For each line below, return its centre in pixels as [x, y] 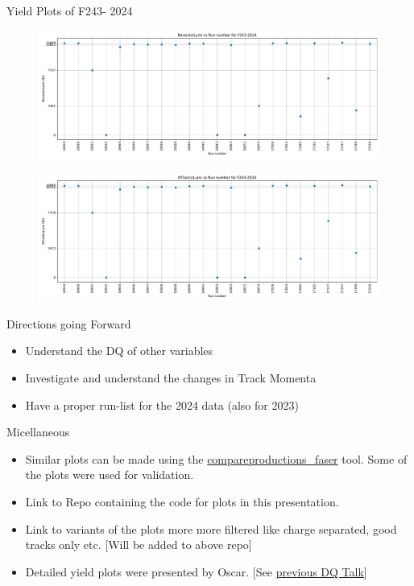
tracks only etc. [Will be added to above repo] [139, 545]
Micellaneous [38, 432]
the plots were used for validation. [110, 475]
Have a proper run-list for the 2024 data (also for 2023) [162, 404]
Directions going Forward [69, 323]
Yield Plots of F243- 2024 [70, 10]
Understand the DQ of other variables [119, 351]
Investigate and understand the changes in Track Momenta [171, 377]
